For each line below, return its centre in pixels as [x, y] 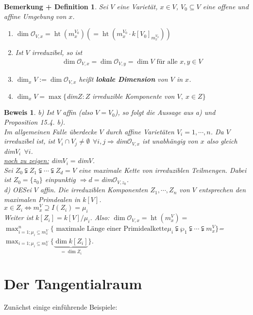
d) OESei [18, 190]
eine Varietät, [137, 6]
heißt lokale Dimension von [123, 79]
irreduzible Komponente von [134, 96]
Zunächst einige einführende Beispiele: [61, 306]
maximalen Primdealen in [42, 199]
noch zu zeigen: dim [33, 160]
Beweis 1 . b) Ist [29, 112]
